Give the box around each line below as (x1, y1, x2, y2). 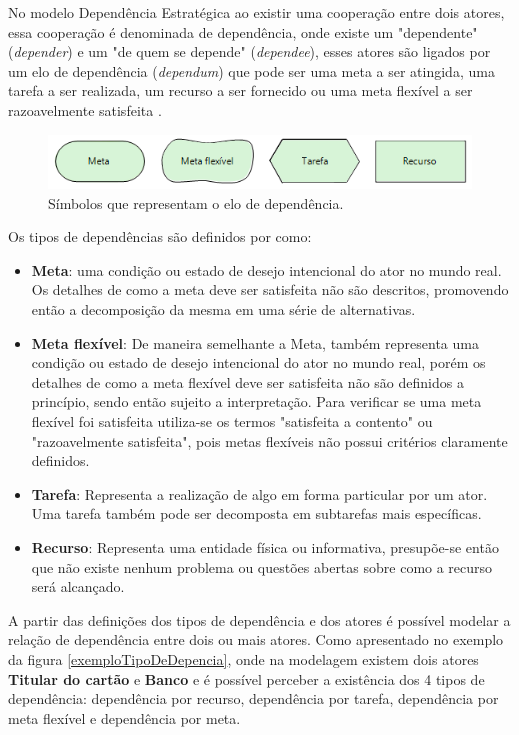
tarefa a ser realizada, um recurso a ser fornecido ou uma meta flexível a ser (8, 80, 473, 101)
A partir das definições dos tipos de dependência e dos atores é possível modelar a (8, 609, 511, 630)
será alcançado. (31, 576, 125, 597)
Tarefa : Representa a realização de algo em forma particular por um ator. (31, 483, 488, 504)
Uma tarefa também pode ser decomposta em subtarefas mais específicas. (31, 503, 482, 524)
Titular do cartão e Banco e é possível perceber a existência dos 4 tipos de (8, 668, 485, 689)
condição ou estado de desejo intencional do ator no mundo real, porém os (31, 352, 486, 373)
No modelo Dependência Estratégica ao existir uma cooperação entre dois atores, (8, 2, 505, 22)
